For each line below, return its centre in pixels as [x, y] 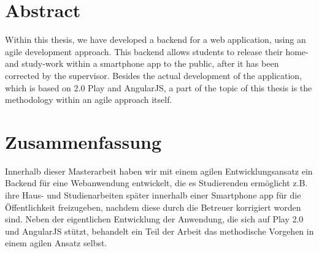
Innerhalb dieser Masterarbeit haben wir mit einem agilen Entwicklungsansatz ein [159, 171]
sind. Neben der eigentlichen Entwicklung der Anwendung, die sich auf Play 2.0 [154, 219]
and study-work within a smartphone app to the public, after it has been [142, 63]
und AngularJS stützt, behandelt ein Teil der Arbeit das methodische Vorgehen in [159, 231]
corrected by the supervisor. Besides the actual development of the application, [154, 75]
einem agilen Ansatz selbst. [56, 243]
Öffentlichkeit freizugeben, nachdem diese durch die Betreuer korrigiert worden [153, 207]
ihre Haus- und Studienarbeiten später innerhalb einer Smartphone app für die [153, 195]
